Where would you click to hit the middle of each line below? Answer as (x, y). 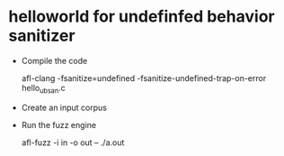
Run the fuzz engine (58, 124)
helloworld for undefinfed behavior (142, 17)
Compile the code (54, 60)
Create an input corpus (64, 107)
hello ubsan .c (44, 89)
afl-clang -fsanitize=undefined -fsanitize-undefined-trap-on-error (144, 78)
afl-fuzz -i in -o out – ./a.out (73, 142)
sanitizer (42, 36)
